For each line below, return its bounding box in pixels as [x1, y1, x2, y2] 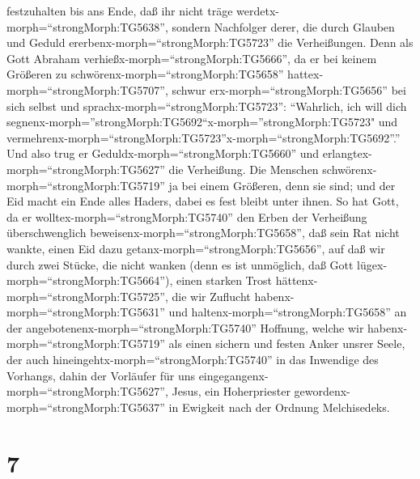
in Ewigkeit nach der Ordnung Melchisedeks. [168, 398, 390, 415]
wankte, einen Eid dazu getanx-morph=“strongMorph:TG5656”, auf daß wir [6, 239, 385, 256]
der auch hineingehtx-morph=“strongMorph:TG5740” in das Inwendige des [6, 351, 379, 368]
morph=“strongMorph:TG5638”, [6, 18, 168, 35]
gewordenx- [294, 383, 350, 400]
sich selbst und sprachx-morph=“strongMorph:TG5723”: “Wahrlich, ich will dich [6, 97, 407, 114]
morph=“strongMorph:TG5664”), [6, 272, 173, 289]
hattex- [287, 66, 324, 83]
